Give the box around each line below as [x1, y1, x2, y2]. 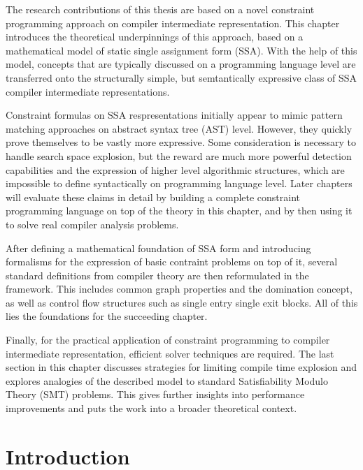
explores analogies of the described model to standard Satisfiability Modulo [6, 373, 328, 388]
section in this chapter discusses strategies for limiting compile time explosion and [6, 360, 357, 374]
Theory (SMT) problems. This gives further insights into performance [6, 387, 305, 402]
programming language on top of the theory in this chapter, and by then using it [6, 203, 353, 218]
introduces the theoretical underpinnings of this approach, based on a [6, 29, 304, 44]
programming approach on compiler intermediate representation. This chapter [6, 15, 340, 30]
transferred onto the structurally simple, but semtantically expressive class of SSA [6, 70, 357, 85]
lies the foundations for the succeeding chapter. [6, 309, 208, 323]
